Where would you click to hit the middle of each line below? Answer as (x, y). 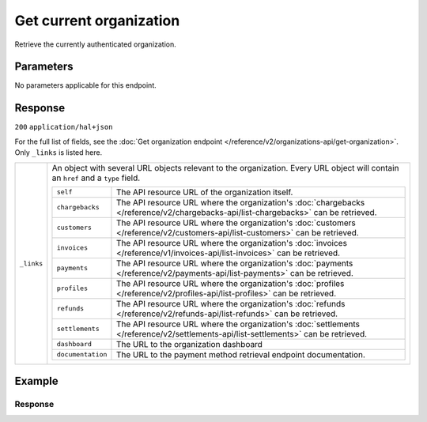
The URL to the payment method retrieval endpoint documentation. (240, 354)
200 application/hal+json (64, 127)
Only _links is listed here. (59, 153)
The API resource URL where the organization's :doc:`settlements (238, 324)
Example (36, 381)
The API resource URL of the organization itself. (204, 192)
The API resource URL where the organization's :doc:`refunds (231, 303)
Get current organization (97, 21)
